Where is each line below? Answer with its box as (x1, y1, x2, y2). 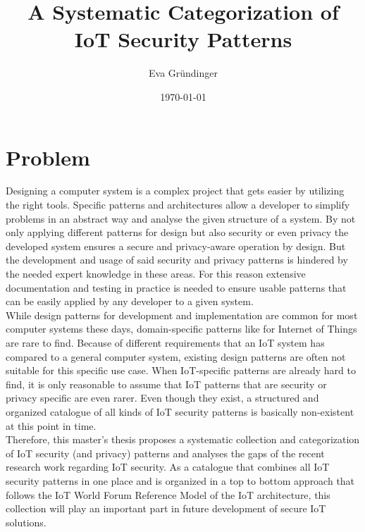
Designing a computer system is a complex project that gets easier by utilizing (6, 183, 345, 198)
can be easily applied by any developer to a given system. (6, 294, 254, 309)
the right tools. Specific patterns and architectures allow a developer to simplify (6, 197, 350, 212)
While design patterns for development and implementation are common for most (6, 307, 358, 322)
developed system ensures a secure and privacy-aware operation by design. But (6, 238, 346, 253)
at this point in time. (6, 418, 97, 433)
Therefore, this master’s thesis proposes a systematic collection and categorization (6, 432, 360, 447)
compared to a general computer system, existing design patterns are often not (6, 349, 346, 364)
